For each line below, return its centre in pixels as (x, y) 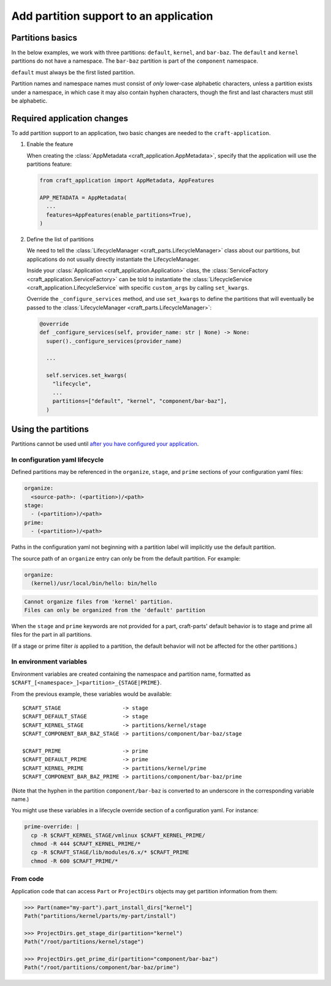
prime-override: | (52, 827)
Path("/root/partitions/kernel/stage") (84, 942)
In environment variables (49, 662)
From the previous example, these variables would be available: (91, 694)
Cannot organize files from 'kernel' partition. (99, 601)
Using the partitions (50, 429)
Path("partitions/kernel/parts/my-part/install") (100, 916)
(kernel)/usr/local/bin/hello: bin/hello (94, 583)
